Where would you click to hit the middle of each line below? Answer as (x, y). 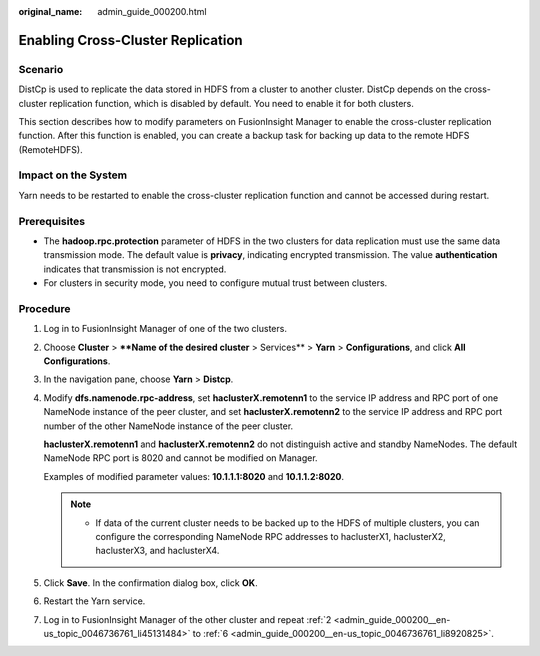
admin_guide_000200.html (152, 11)
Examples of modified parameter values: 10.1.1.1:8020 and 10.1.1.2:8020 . (194, 476)
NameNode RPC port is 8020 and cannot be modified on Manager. (181, 458)
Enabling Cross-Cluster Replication (131, 40)
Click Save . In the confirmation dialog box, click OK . (151, 582)
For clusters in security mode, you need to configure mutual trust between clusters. (215, 283)
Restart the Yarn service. (94, 601)
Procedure (44, 308)
